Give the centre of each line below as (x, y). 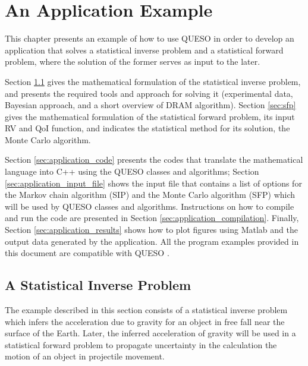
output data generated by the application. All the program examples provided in (152, 241)
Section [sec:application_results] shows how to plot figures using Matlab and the (151, 230)
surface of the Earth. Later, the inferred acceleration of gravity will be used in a (150, 333)
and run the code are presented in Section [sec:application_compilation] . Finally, (152, 218)
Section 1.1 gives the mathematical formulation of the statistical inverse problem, (153, 81)
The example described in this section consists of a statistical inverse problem (146, 310)
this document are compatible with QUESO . (87, 253)
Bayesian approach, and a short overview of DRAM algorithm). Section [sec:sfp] (150, 105)
